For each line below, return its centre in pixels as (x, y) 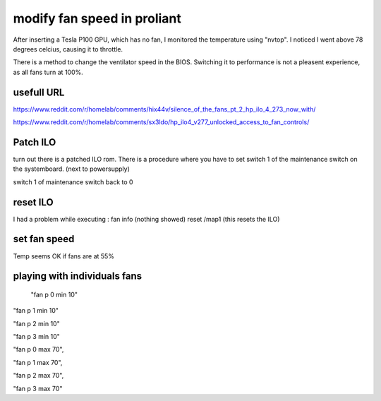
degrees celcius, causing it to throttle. (68, 49)
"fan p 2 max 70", (38, 376)
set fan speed (44, 239)
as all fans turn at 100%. (48, 72)
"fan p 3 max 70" (38, 388)
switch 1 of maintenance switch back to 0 (73, 182)
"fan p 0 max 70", (38, 349)
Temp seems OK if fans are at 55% (64, 256)
